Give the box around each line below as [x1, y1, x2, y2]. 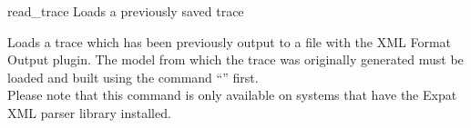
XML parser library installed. [7, 103, 171, 122]
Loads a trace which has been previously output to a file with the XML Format [7, 32, 452, 51]
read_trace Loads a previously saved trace [7, 2, 244, 20]
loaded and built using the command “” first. [7, 67, 259, 86]
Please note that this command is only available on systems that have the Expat [7, 85, 457, 104]
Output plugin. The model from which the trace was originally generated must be [7, 50, 464, 69]
